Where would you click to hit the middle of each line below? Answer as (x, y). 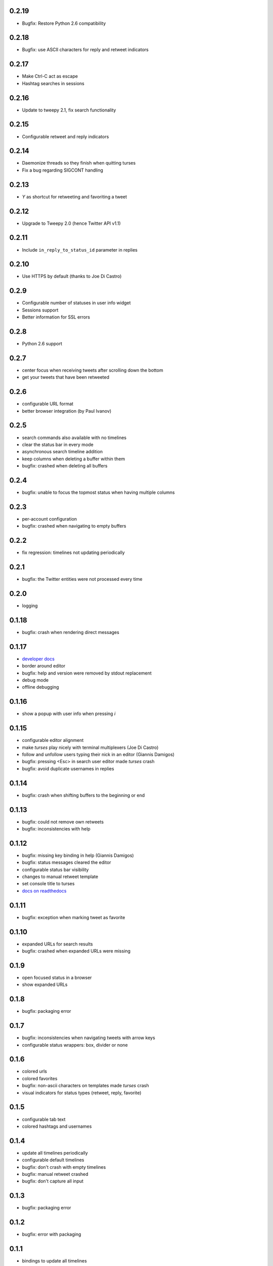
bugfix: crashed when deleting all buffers (65, 466)
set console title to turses (48, 884)
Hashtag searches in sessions (53, 83)
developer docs (38, 659)
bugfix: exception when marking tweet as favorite (74, 917)
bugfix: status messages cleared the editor (66, 862)
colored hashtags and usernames (57, 1126)
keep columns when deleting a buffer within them (74, 459)
